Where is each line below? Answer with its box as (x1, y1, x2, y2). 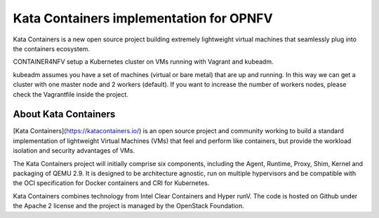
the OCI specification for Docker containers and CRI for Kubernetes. (13, 179, 210, 187)
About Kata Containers (13, 109, 116, 121)
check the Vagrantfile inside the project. (13, 90, 129, 98)
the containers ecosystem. (13, 44, 91, 53)
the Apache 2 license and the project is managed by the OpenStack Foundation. (13, 202, 245, 210)
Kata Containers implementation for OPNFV (13, 11, 273, 26)
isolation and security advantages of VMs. (13, 147, 135, 155)
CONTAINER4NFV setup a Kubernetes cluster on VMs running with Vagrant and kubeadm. (13, 57, 274, 66)
